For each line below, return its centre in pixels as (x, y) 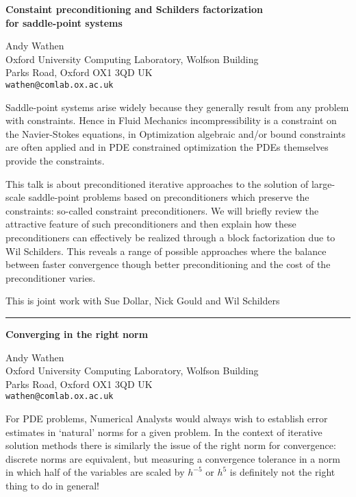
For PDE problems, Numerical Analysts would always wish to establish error (167, 418)
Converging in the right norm (77, 334)
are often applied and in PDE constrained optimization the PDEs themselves (167, 147)
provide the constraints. (55, 160)
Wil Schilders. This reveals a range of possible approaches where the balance (166, 251)
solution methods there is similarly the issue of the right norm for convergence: (171, 445)
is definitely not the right (282, 472)
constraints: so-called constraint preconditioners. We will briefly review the (162, 210)
